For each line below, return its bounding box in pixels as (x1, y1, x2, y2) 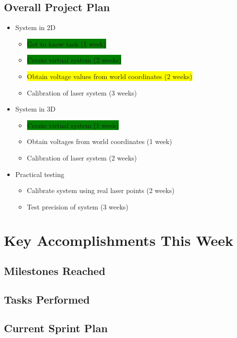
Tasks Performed (4, 291, 90, 306)
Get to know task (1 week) (27, 38, 106, 48)
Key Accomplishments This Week (4, 230, 234, 250)
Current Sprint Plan (4, 320, 108, 335)
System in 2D (15, 22, 56, 32)
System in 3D (15, 104, 56, 114)
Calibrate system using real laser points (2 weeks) (27, 185, 174, 195)
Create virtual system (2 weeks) (27, 55, 122, 65)
